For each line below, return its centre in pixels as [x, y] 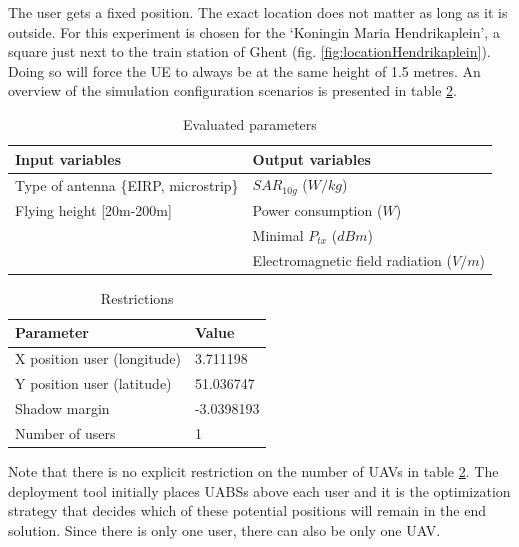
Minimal [278, 234]
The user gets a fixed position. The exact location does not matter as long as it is [258, 12]
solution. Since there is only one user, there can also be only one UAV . [224, 529]
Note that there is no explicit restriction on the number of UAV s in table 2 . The [253, 470]
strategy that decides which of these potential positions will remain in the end [247, 510]
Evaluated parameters [250, 123]
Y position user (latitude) [93, 383]
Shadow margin [62, 408]
